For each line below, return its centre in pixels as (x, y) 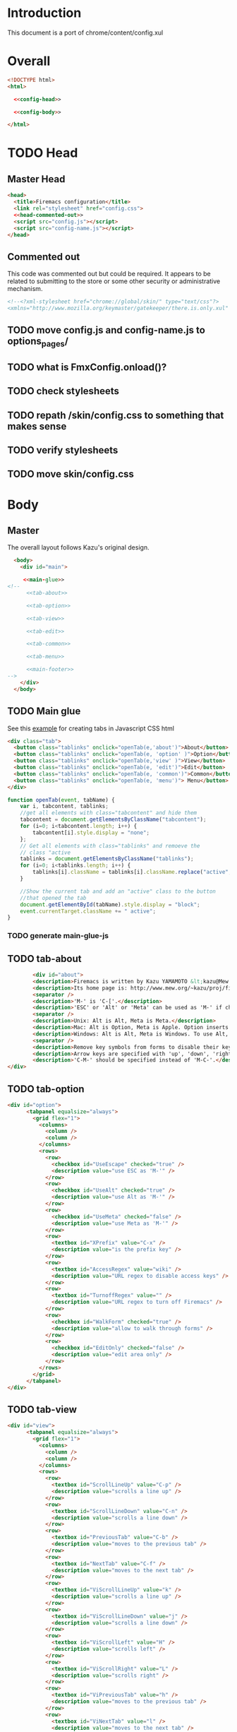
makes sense (37, 426)
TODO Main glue (44, 711)
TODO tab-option (46, 1089)
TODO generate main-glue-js (58, 936)
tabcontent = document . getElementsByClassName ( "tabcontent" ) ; (113, 820)
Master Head (36, 179)
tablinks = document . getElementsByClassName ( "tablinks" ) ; (107, 859)
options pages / (38, 342)
